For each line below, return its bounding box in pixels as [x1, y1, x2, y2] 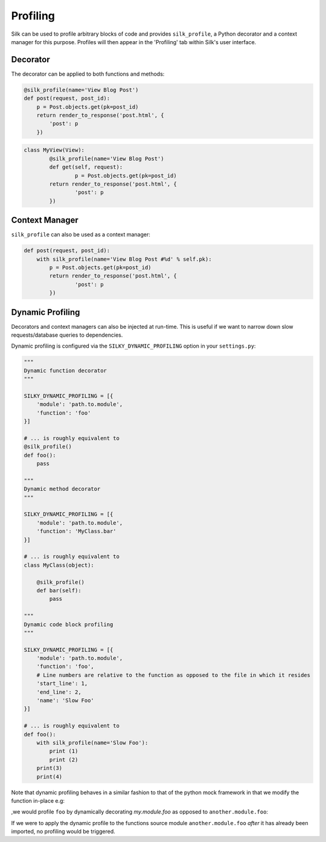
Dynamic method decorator [24, 485, 101, 493]
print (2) [49, 756, 78, 763]
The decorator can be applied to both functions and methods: [11, 70, 165, 77]
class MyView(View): [24, 147, 85, 154]
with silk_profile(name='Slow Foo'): [36, 739, 149, 746]
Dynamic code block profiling [24, 621, 113, 628]
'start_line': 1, [36, 680, 88, 687]
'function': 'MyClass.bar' [36, 528, 117, 535]
